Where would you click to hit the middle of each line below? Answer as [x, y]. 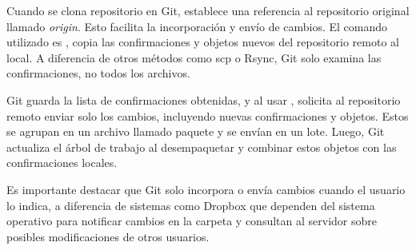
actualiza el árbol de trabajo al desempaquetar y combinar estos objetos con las [202, 147]
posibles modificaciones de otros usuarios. [108, 236]
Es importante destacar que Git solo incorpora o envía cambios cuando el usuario [206, 189]
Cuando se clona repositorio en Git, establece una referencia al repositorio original [208, 10]
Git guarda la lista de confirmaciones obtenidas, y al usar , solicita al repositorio [204, 99]
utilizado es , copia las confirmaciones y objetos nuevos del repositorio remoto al [203, 42]
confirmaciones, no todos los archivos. [98, 73]
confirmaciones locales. [62, 163]
